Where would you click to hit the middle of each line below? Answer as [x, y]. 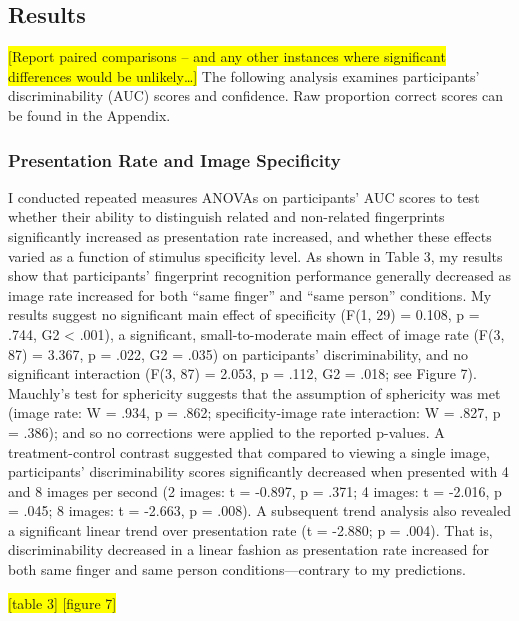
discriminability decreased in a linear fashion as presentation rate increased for [249, 549]
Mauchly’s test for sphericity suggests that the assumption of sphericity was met [254, 392]
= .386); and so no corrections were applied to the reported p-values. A [226, 431]
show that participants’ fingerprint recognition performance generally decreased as [260, 275]
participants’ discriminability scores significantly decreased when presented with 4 [258, 471]
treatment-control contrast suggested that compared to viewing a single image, [249, 451]
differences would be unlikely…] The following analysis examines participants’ [244, 75]
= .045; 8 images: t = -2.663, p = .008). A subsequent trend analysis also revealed [259, 510]
